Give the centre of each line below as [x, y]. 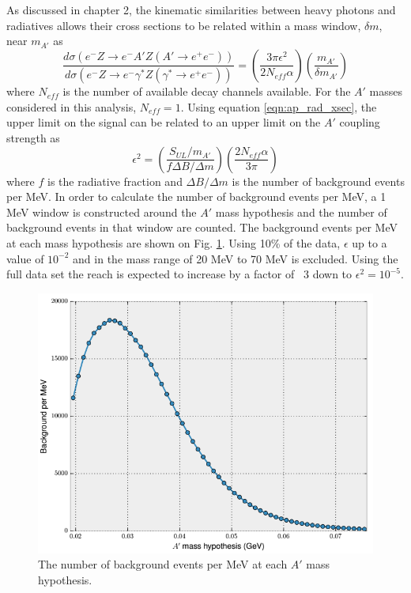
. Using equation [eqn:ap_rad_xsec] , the [279, 106]
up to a [370, 242]
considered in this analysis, [72, 106]
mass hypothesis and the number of [301, 212]
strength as [33, 138]
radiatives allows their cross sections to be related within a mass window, [184, 25]
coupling [360, 122]
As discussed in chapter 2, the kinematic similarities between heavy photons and [201, 9]
